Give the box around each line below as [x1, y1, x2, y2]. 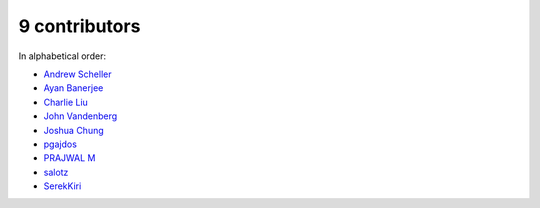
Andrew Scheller [43, 68, 112, 80]
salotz [43, 166, 69, 178]
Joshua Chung [43, 124, 104, 136]
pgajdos [43, 138, 77, 150]
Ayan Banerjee [43, 82, 104, 94]
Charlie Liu [43, 96, 89, 108]
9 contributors [18, 15, 141, 37]
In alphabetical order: [18, 50, 107, 62]
